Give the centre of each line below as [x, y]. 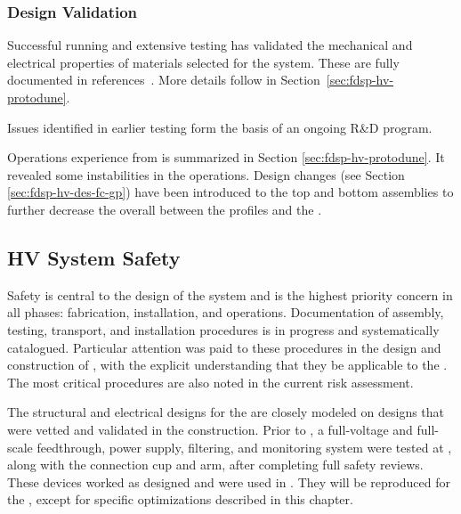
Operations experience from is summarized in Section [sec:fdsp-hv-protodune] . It [226, 157]
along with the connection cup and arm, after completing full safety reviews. [215, 465]
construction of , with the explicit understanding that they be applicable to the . [227, 365]
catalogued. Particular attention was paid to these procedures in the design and [224, 347]
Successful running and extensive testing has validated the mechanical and [210, 45]
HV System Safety [94, 257]
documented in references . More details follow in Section [164, 80]
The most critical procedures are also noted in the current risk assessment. [210, 382]
